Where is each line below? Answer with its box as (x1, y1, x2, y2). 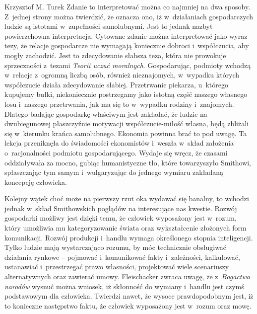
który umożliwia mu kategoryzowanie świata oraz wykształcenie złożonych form (4, 223, 247, 233)
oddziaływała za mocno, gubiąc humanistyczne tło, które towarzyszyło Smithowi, (4, 157, 251, 167)
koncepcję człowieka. (4, 176, 67, 187)
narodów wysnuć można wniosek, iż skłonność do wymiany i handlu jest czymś (4, 281, 244, 291)
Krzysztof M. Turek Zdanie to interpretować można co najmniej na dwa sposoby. (4, 1, 251, 11)
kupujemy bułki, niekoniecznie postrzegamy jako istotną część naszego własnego (4, 89, 248, 99)
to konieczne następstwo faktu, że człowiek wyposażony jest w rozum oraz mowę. (4, 300, 252, 311)
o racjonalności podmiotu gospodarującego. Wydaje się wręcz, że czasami (4, 147, 228, 157)
